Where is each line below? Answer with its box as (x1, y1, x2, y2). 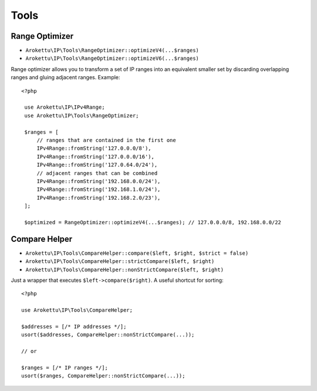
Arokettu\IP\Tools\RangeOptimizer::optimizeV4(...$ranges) (25, 47, 200, 54)
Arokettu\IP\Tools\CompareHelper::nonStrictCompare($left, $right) (25, 266, 224, 273)
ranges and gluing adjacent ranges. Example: (11, 74, 120, 81)
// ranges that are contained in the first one (36, 137, 176, 143)
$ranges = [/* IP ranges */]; (21, 364, 109, 371)
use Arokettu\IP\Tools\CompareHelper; (21, 307, 133, 314)
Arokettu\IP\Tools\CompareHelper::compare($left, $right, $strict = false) (25, 250, 249, 257)
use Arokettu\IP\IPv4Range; (24, 104, 105, 111)
